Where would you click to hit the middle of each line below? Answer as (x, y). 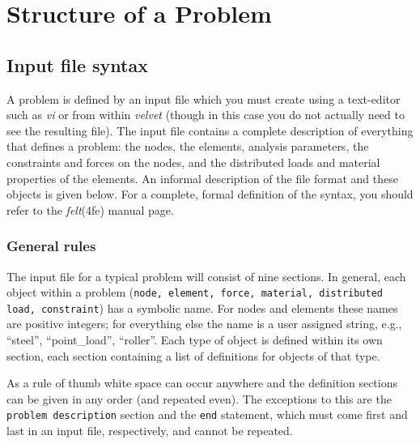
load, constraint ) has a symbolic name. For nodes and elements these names (202, 307)
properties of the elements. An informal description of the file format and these (202, 178)
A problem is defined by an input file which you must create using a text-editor (204, 98)
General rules (51, 246)
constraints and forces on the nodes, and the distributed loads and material (193, 162)
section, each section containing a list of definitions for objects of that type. (193, 355)
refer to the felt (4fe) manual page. (90, 209)
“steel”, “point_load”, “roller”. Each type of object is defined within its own (195, 340)
